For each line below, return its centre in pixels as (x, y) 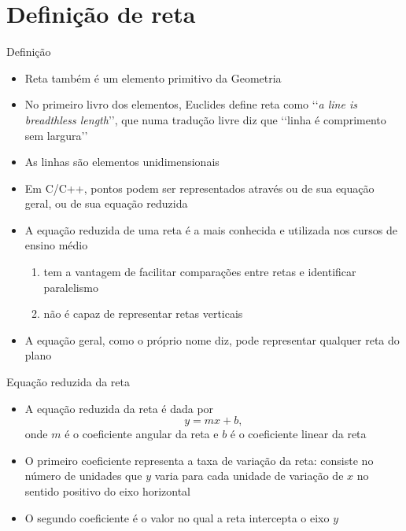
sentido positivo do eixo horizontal (108, 491)
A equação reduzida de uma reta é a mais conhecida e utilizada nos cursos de (211, 229)
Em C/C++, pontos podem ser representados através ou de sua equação (199, 188)
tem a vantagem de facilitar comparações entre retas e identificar (200, 272)
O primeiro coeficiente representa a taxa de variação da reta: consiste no (199, 460)
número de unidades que (83, 476)
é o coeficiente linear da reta (298, 434)
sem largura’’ (56, 135)
